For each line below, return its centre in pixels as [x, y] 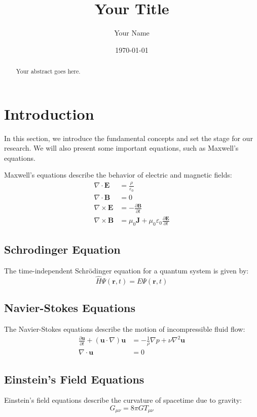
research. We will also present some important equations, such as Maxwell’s [121, 148]
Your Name [132, 33]
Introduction [49, 113]
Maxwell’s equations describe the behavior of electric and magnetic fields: [118, 175]
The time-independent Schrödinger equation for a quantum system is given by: [126, 271]
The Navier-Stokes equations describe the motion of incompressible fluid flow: [125, 329]
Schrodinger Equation [62, 249]
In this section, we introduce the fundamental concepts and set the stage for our [128, 138]
